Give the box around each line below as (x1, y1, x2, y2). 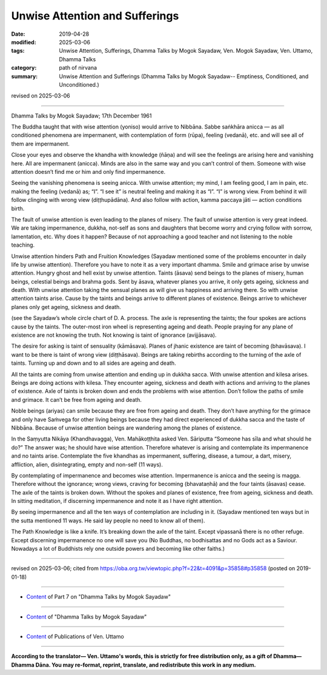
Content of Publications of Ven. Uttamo (26, 633, 124, 640)
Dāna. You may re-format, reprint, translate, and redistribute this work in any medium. (35, 661, 257, 668)
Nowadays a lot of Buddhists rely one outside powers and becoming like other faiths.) (11, 545, 225, 553)
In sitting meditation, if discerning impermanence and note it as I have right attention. (11, 497, 223, 505)
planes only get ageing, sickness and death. (11, 303, 121, 310)
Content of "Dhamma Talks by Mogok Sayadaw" (26, 613, 147, 620)
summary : (11, 73, 38, 80)
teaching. (11, 241, 35, 248)
